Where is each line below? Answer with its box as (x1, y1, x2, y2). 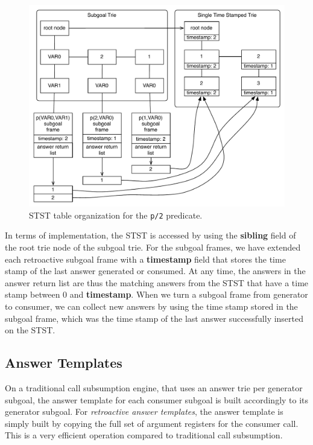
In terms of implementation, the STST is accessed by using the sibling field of (5, 229, 296, 242)
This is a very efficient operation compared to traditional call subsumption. (5, 429, 283, 441)
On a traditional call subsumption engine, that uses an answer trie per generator (5, 381, 303, 394)
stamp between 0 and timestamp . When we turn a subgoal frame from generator (5, 288, 308, 301)
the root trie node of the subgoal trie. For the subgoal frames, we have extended (5, 240, 301, 253)
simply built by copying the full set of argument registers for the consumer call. (5, 417, 299, 429)
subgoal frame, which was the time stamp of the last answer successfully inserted (5, 312, 304, 324)
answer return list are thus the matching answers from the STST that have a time (5, 276, 309, 289)
